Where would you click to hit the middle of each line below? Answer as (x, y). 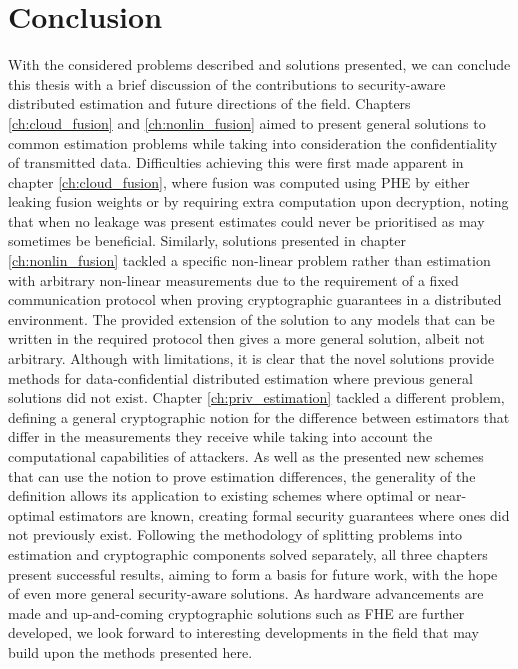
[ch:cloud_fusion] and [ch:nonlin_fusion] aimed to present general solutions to (247, 122)
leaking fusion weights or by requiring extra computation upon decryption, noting (258, 201)
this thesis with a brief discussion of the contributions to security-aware (227, 83)
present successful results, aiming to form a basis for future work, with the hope (253, 573)
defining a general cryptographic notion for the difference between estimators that (259, 416)
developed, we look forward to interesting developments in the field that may (243, 632)
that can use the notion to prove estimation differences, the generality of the (242, 475)
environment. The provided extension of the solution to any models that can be (251, 318)
